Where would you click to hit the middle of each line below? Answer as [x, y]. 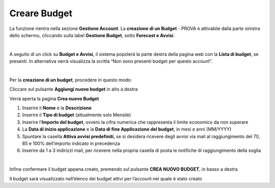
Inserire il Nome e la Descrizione [57, 108]
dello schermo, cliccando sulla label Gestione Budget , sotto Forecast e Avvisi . [92, 35]
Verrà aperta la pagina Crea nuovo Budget [54, 99]
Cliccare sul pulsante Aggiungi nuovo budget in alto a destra [74, 89]
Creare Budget [41, 13]
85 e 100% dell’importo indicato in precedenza [71, 144]
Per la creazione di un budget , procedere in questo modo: [71, 80]
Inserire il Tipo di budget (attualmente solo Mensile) [77, 115]
